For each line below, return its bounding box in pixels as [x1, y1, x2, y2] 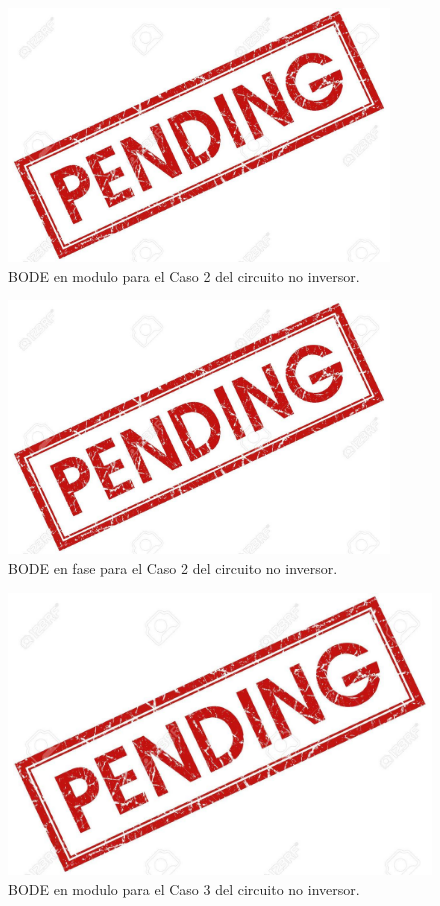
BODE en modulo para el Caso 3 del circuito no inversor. [8, 878, 360, 899]
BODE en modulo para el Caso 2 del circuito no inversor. [8, 265, 360, 286]
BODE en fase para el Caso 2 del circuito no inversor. [8, 558, 338, 579]
